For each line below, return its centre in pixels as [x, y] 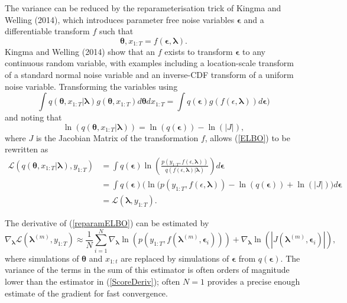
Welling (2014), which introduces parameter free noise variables [120, 19]
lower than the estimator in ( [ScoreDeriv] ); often [93, 281]
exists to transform [199, 51]
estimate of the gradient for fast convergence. [86, 293]
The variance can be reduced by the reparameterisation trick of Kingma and [143, 8]
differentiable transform [47, 31]
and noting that [33, 117]
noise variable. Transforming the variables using [91, 86]
